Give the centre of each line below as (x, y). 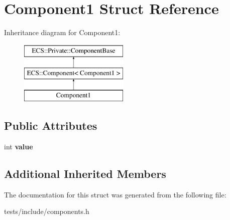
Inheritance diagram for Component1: (62, 32)
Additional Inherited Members (85, 173)
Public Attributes (51, 126)
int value (19, 146)
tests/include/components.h (47, 211)
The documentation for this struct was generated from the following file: (115, 194)
